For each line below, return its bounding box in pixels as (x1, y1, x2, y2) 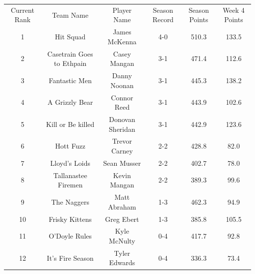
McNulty (109, 235, 135, 245)
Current (10, 4, 34, 15)
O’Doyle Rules (49, 231, 92, 241)
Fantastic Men (49, 75, 92, 85)
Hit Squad (55, 31, 86, 41)
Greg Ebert (105, 213, 139, 224)
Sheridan (109, 123, 135, 134)
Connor (111, 92, 133, 102)
